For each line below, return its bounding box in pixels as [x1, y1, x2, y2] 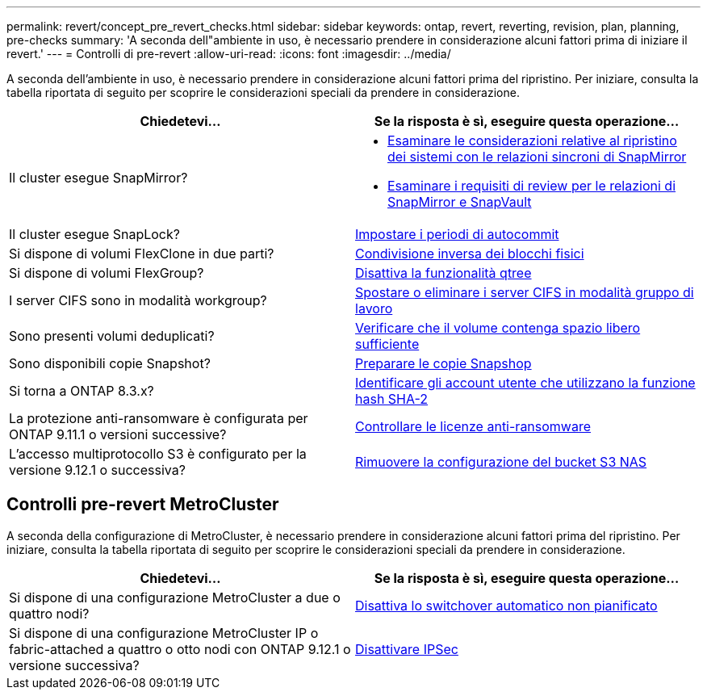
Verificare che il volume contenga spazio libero [355, 320, 641, 336]
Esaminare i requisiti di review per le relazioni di [387, 178, 676, 194]
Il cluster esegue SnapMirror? [9, 170, 188, 186]
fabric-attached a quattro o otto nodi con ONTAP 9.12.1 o [9, 640, 351, 657]
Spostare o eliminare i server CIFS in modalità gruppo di [355, 284, 694, 300]
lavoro [355, 300, 393, 317]
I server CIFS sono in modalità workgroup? [9, 292, 267, 308]
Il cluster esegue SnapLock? [9, 226, 180, 242]
